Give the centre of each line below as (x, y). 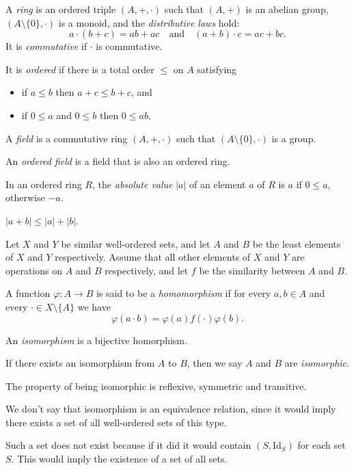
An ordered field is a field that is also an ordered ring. (118, 161)
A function (28, 293)
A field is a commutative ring (67, 138)
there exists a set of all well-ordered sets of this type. (116, 422)
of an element (218, 184)
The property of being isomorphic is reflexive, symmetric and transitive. (156, 386)
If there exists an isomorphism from (80, 363)
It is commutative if (46, 46)
